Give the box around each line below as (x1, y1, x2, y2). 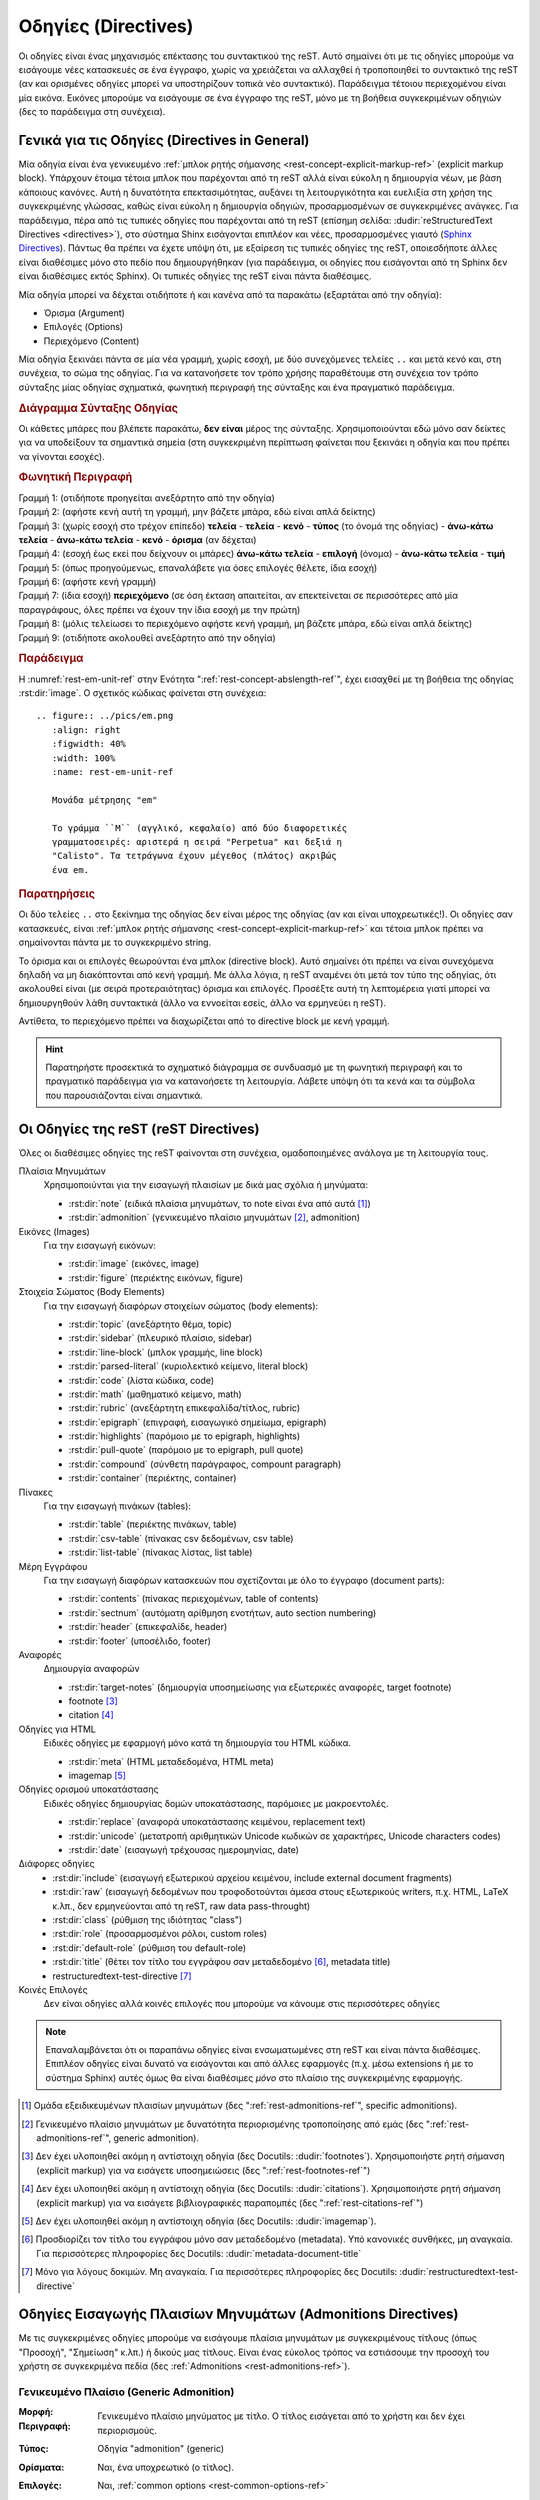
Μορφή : (18, 2406, 54, 2418)
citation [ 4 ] (68, 1709, 114, 1721)
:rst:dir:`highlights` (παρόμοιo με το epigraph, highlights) (68, 1430, 301, 1442)
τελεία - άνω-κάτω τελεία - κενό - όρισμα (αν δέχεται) (18, 533, 257, 545)
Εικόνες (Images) (18, 1225, 90, 1237)
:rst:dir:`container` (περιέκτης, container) (68, 1472, 237, 1484)
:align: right (51, 724, 121, 735)
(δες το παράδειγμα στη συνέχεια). (18, 106, 166, 118)
